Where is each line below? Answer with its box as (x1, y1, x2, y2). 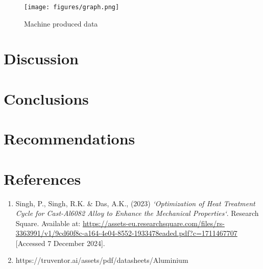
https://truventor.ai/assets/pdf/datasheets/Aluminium (15, 255, 188, 265)
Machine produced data (24, 18, 98, 29)
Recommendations (4, 128, 135, 149)
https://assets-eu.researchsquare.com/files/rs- (82, 217, 225, 228)
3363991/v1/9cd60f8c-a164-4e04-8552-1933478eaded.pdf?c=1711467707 (15, 228, 237, 238)
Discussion (4, 48, 79, 69)
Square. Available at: (15, 217, 81, 228)
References (4, 168, 81, 189)
